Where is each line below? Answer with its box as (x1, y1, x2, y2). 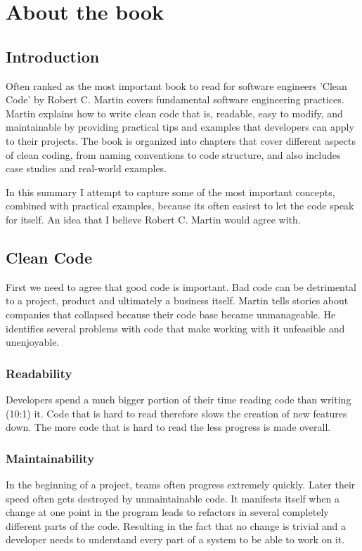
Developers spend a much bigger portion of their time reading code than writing (6, 391, 351, 406)
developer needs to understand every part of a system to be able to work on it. (6, 532, 345, 547)
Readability (6, 364, 72, 382)
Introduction (6, 45, 100, 67)
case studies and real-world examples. (6, 161, 167, 176)
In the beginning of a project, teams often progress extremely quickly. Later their (6, 477, 356, 491)
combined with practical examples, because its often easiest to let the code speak (6, 198, 354, 213)
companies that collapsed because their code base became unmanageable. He (6, 306, 336, 321)
